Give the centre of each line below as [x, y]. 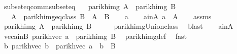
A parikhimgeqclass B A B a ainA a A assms [111, 16]
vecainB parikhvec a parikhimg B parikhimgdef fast [95, 36]
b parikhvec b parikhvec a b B [60, 46]
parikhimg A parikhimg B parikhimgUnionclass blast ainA [118, 26]
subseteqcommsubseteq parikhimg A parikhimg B [90, 6]
